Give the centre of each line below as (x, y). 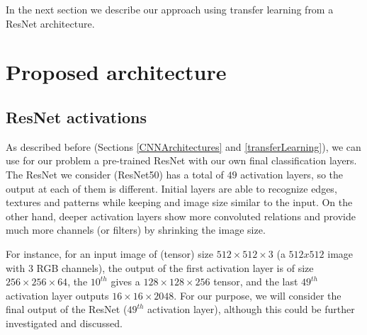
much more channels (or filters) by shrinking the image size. (136, 230)
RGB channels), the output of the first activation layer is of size (175, 267)
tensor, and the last (256, 282)
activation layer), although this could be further (251, 309)
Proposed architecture (116, 72)
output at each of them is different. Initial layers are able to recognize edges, (171, 188)
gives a (125, 282)
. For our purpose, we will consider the (258, 295)
